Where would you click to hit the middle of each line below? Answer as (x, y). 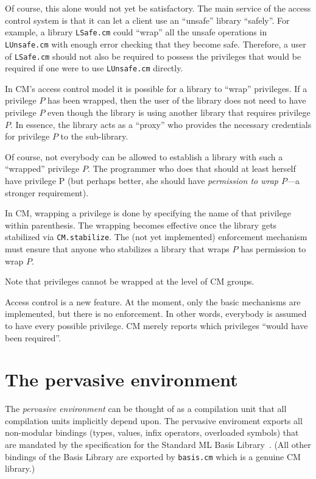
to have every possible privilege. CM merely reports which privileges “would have (156, 325)
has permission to (273, 249)
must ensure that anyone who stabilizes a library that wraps (117, 249)
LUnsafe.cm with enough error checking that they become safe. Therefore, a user (156, 44)
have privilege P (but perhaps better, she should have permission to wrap (142, 180)
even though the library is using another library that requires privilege (179, 112)
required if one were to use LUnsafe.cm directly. (94, 68)
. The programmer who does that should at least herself (191, 169)
